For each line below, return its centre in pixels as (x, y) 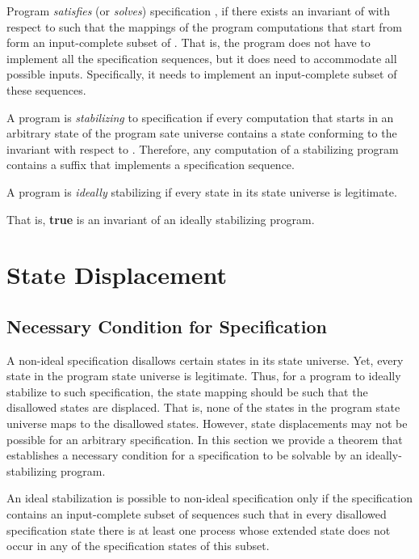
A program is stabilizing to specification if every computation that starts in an (200, 117)
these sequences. (46, 89)
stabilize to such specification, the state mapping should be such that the (187, 391)
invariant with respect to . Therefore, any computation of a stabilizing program (203, 148)
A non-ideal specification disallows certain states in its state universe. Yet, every (205, 360)
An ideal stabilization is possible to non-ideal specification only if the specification (209, 498)
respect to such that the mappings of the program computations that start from (204, 26)
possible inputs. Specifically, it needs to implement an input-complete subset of (202, 74)
